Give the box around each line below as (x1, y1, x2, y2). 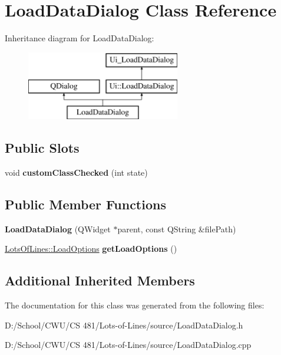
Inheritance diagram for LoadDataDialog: (5, 32, 154, 44)
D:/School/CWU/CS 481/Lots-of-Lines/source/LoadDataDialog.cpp (5, 338, 252, 351)
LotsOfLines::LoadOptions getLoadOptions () (5, 242, 177, 255)
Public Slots (5, 139, 80, 157)
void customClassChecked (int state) (5, 166, 148, 178)
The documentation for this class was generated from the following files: (5, 299, 265, 311)
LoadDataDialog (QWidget (5, 222, 111, 235)
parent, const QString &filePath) (117, 222, 236, 235)
